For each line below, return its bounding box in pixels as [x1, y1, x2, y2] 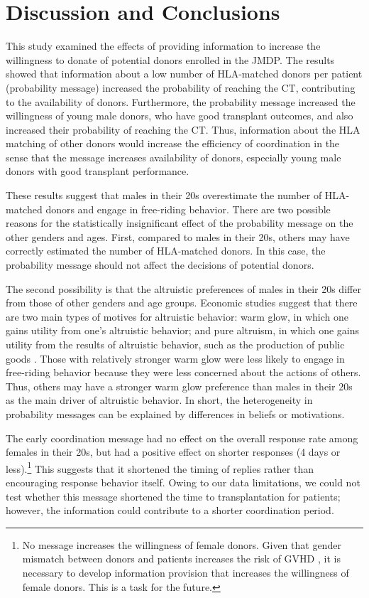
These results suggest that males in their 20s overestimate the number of [6, 188, 322, 203]
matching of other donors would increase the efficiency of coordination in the [6, 136, 340, 151]
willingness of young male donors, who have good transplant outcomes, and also [6, 108, 353, 123]
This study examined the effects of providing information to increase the [6, 38, 321, 53]
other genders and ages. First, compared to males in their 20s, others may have [6, 229, 350, 244]
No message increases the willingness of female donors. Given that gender [22, 537, 341, 552]
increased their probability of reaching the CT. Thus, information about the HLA [6, 122, 360, 137]
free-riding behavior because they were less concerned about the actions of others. [6, 365, 361, 380]
